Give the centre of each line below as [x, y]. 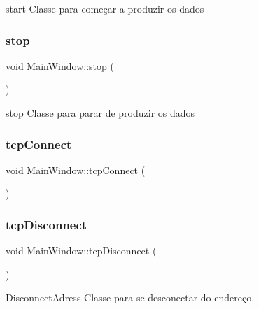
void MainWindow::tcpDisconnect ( [81, 251]
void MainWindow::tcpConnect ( [76, 170]
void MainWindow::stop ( [60, 65]
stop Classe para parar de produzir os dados [100, 113]
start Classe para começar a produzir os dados [105, 8]
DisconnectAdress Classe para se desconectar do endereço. [130, 297]
